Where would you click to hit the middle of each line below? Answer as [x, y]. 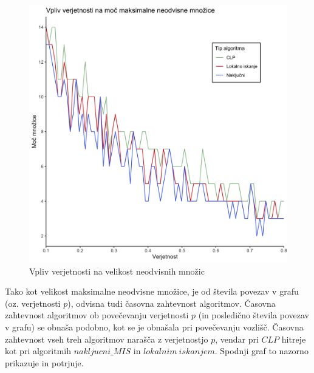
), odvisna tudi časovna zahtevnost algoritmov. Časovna [172, 303]
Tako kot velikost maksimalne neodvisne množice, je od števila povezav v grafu [152, 291]
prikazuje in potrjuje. [44, 362]
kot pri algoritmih [38, 351]
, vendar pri [237, 339]
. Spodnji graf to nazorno [261, 351]
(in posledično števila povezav [254, 315]
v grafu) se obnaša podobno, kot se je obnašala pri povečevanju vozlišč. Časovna [154, 327]
